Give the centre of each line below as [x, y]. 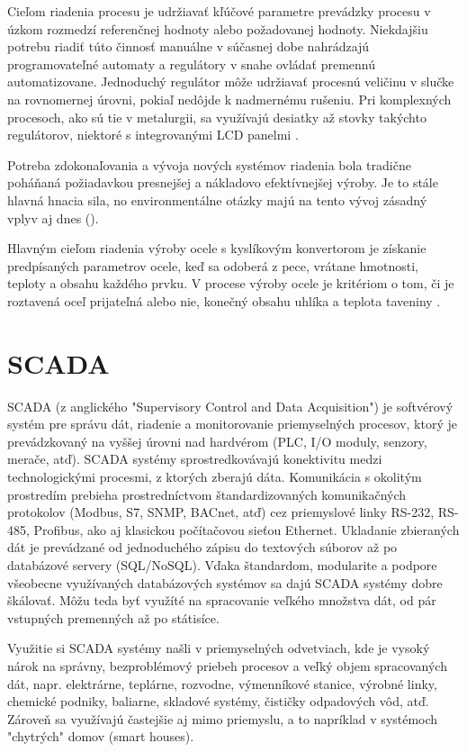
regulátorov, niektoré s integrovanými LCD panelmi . [153, 135]
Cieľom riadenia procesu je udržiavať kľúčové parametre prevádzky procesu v [219, 11]
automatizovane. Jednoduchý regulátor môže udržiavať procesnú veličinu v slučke [231, 82]
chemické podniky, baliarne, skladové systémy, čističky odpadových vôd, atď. [218, 701]
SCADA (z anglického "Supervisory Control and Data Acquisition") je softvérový [230, 406]
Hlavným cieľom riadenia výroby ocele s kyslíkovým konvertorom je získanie [217, 248]
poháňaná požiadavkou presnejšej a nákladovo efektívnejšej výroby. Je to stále [223, 182]
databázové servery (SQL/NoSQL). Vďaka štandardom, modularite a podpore [222, 564]
